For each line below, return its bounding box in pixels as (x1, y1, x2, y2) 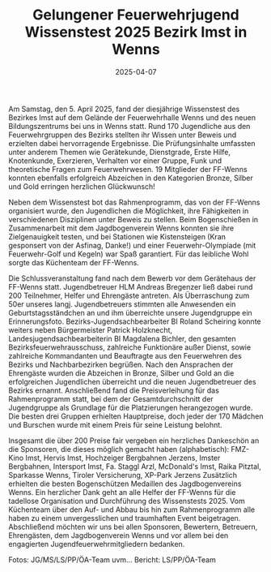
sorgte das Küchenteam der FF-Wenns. (8, 257, 139, 267)
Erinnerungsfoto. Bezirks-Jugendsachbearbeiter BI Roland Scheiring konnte (8, 316, 261, 326)
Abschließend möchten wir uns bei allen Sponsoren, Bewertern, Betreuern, (8, 522, 258, 531)
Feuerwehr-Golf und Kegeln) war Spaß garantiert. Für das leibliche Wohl (8, 249, 249, 259)
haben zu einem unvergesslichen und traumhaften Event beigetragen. (8, 513, 241, 523)
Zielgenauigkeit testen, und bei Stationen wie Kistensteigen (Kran (8, 231, 227, 241)
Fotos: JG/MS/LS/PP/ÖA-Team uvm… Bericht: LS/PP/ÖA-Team (8, 554, 216, 565)
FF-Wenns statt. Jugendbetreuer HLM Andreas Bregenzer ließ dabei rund (8, 282, 253, 291)
